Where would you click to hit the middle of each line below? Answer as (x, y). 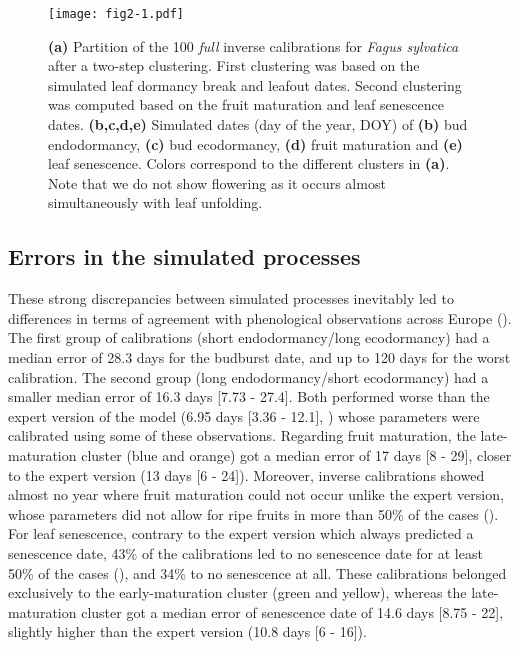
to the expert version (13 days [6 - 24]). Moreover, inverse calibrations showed (246, 474)
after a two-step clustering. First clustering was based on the (234, 65)
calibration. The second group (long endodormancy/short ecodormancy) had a (248, 376)
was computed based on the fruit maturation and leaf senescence (246, 104)
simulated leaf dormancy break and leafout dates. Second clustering (255, 84)
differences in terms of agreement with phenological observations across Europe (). (260, 317)
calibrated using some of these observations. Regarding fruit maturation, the (242, 435)
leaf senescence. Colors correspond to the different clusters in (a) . (249, 163)
